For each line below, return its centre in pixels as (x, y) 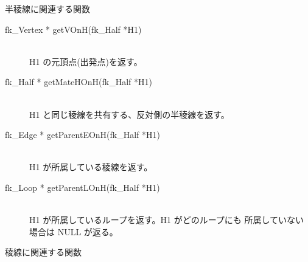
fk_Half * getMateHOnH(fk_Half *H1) (79, 82)
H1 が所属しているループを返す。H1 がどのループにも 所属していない (167, 220)
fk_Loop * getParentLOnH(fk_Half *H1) (82, 187)
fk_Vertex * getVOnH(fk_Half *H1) (73, 29)
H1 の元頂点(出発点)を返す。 (86, 61)
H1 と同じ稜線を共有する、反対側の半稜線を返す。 (129, 114)
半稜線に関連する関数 (47, 9)
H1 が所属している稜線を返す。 (91, 167)
